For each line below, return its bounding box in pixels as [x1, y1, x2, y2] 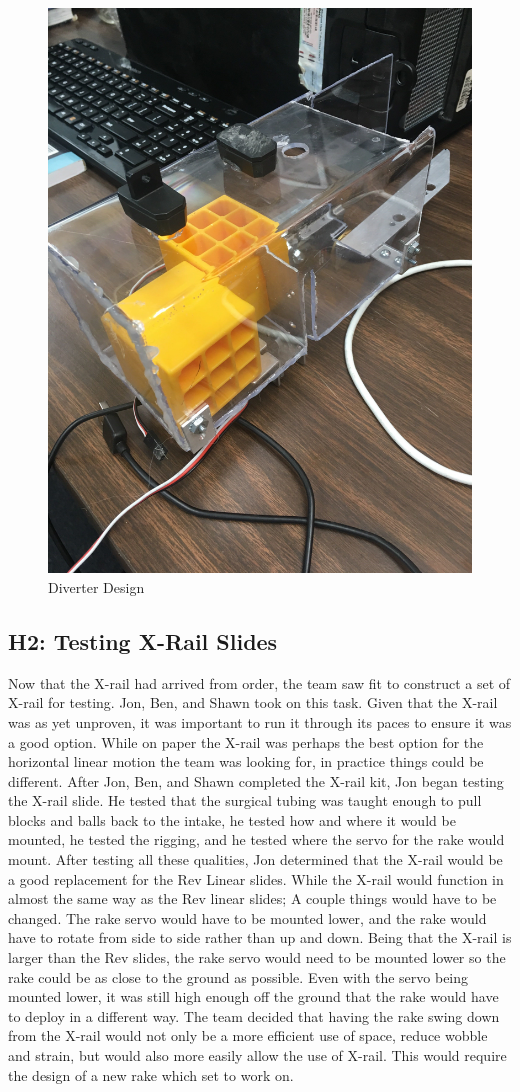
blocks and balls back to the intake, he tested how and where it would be [8, 809, 456, 830]
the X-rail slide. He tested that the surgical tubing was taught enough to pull [8, 790, 482, 811]
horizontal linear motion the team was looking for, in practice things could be [8, 751, 484, 772]
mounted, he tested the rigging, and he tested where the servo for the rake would [8, 829, 505, 850]
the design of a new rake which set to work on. [8, 1064, 294, 1085]
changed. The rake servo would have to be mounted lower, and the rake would [8, 907, 487, 928]
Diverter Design [48, 576, 145, 597]
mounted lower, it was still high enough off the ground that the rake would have [8, 986, 499, 1007]
